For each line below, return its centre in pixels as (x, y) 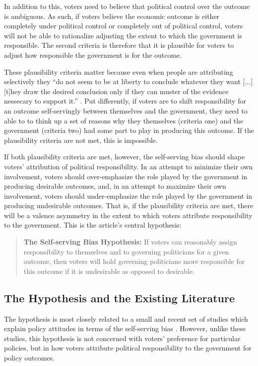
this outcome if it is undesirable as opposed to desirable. (109, 271)
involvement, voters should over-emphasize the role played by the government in (126, 176)
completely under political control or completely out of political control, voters (124, 26)
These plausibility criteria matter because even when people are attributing (119, 71)
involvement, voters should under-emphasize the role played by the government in (128, 195)
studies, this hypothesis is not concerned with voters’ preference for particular (122, 338)
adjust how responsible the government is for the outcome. (93, 55)
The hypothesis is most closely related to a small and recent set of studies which (126, 318)
